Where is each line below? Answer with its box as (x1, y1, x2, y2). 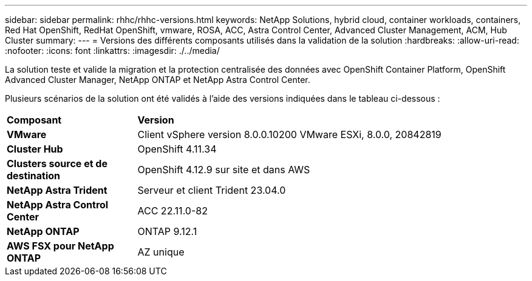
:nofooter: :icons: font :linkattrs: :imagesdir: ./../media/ (5, 45, 220, 56)
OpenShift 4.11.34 (137, 143, 217, 155)
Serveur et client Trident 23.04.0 (137, 184, 286, 196)
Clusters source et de (7, 157, 107, 170)
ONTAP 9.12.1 (137, 225, 197, 237)
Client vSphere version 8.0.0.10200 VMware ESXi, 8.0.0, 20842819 (137, 128, 442, 140)
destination (7, 170, 60, 182)
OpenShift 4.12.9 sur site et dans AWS (137, 164, 310, 176)
